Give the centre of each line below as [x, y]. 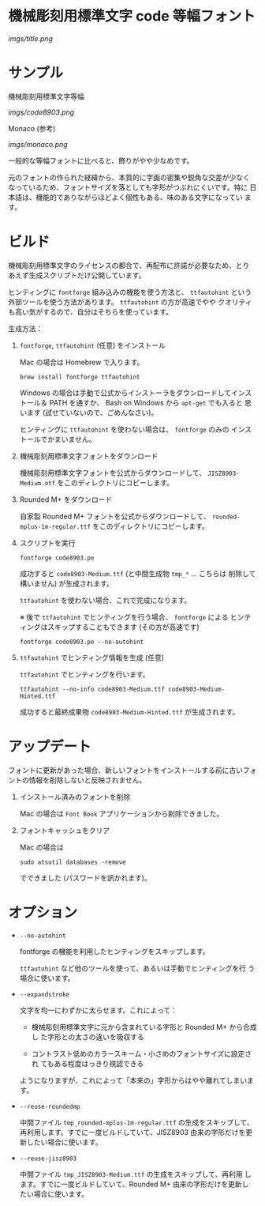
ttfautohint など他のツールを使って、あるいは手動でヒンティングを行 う [137, 968]
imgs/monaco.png [38, 144]
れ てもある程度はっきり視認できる [88, 1063]
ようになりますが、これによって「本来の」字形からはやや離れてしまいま [136, 1080]
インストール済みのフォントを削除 [75, 797]
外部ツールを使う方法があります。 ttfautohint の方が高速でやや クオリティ [130, 302]
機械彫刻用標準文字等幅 [46, 96]
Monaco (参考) [32, 128]
